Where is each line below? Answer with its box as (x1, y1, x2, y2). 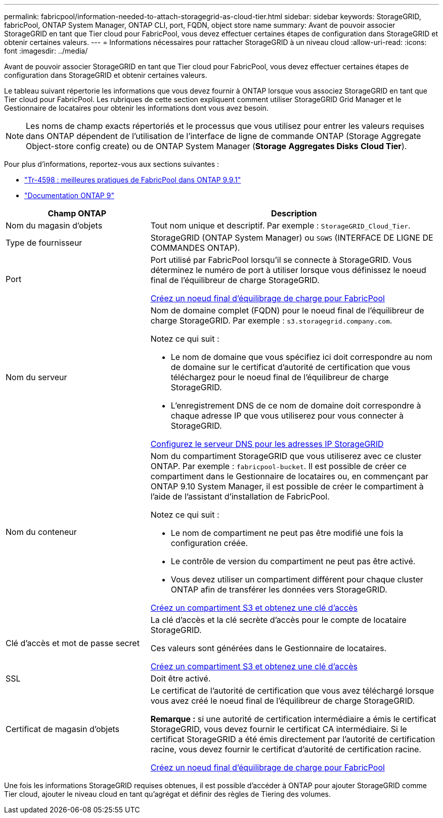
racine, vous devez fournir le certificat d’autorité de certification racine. (150, 744, 421, 754)
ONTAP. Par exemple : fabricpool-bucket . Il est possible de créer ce (150, 461, 407, 471)
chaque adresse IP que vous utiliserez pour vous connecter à (170, 411, 404, 421)
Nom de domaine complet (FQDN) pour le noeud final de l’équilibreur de (150, 305, 424, 315)
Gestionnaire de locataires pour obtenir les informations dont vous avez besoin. (4, 104, 269, 112)
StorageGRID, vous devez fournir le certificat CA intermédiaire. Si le (150, 724, 407, 734)
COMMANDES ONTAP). (150, 243, 240, 253)
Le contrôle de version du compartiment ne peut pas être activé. (170, 556, 416, 566)
